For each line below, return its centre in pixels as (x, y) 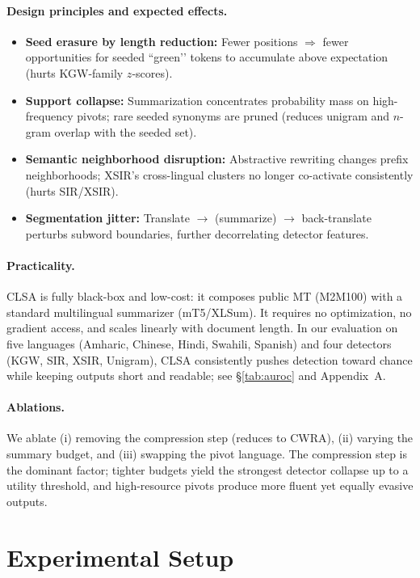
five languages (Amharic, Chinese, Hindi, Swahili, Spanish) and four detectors (199, 343)
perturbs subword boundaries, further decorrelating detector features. (197, 233)
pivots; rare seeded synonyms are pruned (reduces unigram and (233, 116)
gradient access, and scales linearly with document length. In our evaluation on (202, 328)
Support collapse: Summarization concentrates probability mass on (197, 100)
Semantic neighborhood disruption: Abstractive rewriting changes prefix (217, 159)
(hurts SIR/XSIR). (72, 190)
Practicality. (41, 265)
